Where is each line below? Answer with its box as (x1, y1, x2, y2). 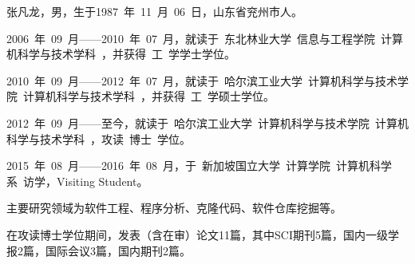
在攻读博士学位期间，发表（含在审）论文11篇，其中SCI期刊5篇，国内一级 (6, 226, 388, 242)
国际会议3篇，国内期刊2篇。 (45, 242, 191, 258)
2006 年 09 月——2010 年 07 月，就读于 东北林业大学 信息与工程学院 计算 (6, 30, 403, 46)
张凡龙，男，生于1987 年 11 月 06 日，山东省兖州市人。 (6, 3, 302, 19)
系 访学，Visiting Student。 (6, 172, 148, 189)
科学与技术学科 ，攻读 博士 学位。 (6, 130, 191, 147)
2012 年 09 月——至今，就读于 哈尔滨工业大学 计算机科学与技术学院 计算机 (6, 114, 409, 131)
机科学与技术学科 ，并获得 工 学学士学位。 (6, 45, 235, 62)
